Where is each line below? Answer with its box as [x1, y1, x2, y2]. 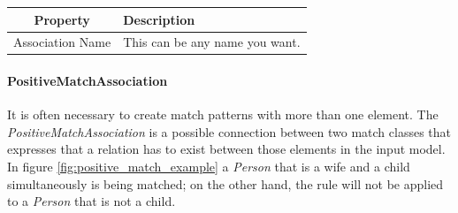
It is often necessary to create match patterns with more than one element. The [7, 105, 439, 124]
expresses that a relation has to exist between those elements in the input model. [7, 140, 446, 158]
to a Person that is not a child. [7, 192, 176, 210]
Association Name [13, 33, 111, 51]
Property [34, 10, 90, 28]
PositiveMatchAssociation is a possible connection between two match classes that [7, 122, 451, 141]
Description [123, 10, 195, 28]
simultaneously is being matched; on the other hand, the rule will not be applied [7, 174, 444, 193]
